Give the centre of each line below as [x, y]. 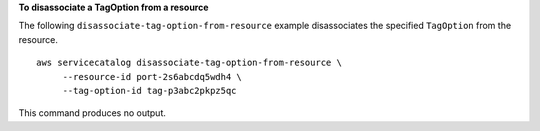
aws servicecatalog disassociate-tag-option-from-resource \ [189, 63]
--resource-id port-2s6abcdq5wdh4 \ [152, 76]
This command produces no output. [92, 113]
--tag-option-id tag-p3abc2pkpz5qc [149, 90]
